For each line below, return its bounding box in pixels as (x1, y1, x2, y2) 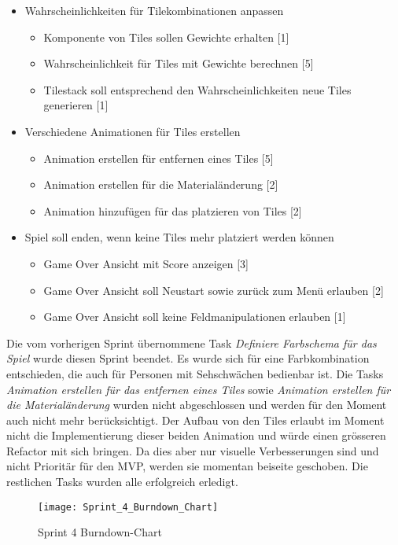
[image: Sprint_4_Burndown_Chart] (38, 501, 219, 513)
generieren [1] (43, 97, 109, 113)
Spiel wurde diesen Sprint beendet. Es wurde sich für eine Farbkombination (6, 350, 370, 366)
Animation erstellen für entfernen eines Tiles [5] (43, 149, 274, 166)
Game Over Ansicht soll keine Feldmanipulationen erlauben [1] (43, 308, 346, 325)
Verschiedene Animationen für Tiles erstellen (24, 123, 241, 139)
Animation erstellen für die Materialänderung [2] (43, 176, 278, 193)
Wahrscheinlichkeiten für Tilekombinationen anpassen (24, 2, 284, 18)
